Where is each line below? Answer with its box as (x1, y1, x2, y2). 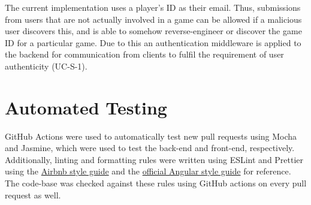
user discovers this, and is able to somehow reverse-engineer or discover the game (5, 25, 302, 37)
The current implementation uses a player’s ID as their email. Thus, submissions (5, 1, 301, 13)
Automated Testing (5, 95, 167, 119)
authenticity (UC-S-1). (5, 59, 87, 72)
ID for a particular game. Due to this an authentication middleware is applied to (5, 36, 301, 49)
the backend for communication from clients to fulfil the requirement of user (5, 48, 284, 61)
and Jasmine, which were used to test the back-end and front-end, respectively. (5, 141, 295, 154)
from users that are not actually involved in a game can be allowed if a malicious (5, 13, 302, 25)
